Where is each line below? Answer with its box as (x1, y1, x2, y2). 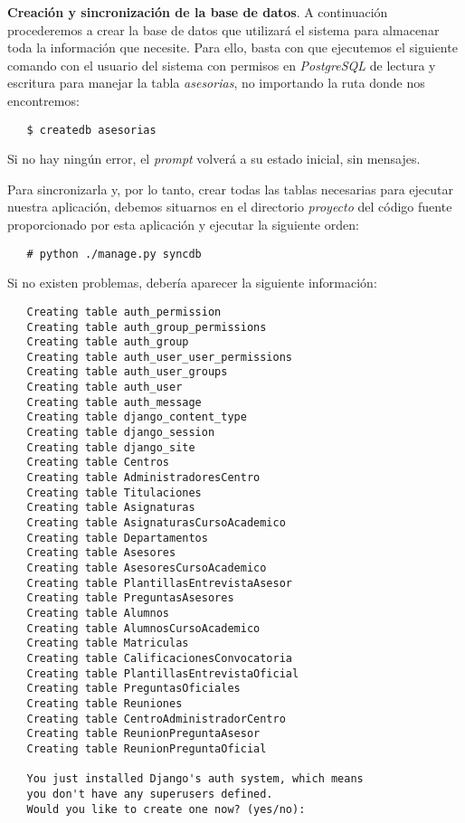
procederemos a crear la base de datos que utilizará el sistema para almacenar (7, 20, 440, 39)
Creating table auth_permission (26, 305, 222, 318)
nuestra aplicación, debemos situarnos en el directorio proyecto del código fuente (7, 197, 452, 216)
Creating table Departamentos (26, 531, 208, 544)
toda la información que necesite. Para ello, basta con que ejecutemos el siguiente (7, 38, 458, 57)
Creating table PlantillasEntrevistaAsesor (26, 576, 292, 590)
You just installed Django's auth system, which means (26, 772, 364, 786)
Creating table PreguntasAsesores (26, 591, 234, 605)
